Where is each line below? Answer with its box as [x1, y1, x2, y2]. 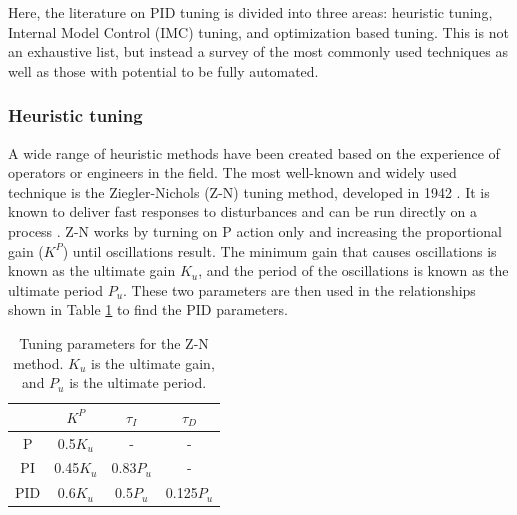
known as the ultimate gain [8, 260, 176, 281]
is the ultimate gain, [91, 352, 215, 373]
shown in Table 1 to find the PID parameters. [8, 299, 288, 320]
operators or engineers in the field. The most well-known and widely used [8, 162, 457, 183]
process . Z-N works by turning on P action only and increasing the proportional [8, 220, 502, 241]
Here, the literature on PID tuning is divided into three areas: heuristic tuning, [8, 2, 493, 22]
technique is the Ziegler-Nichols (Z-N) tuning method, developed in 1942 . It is [8, 181, 490, 202]
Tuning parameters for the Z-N [19, 332, 209, 353]
